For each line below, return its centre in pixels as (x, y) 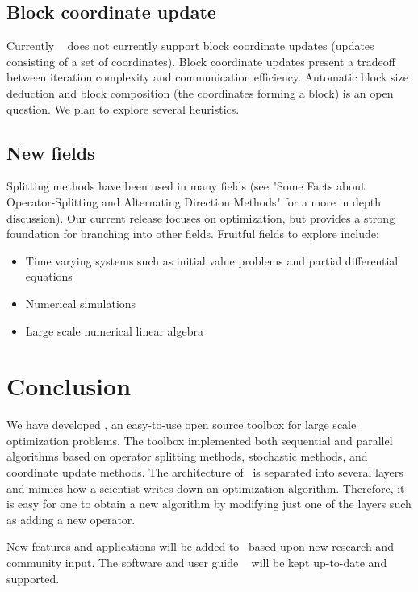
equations (49, 276)
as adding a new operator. (71, 519)
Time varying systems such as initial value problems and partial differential (212, 260)
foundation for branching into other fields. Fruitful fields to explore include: (193, 233)
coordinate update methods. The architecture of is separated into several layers (205, 472)
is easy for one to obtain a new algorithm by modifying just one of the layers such (209, 504)
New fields (51, 152)
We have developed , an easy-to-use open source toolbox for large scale (182, 425)
